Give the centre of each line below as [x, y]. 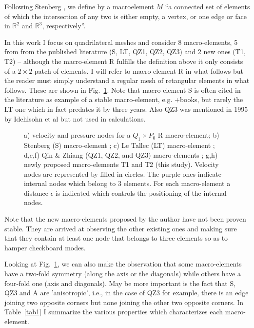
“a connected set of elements [207, 6]
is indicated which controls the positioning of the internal [141, 193]
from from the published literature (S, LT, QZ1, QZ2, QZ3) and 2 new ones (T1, [125, 51]
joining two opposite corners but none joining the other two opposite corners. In [124, 302]
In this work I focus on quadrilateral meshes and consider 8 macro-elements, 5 [121, 42]
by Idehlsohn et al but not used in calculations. [75, 118]
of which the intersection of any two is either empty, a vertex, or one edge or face [126, 16]
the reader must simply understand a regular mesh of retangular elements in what [127, 80]
